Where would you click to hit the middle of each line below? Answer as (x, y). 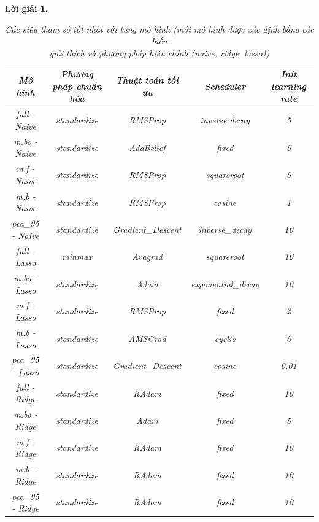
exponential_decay (225, 283)
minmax (77, 256)
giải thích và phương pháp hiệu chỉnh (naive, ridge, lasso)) (159, 53)
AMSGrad (147, 338)
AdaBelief (147, 147)
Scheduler (225, 86)
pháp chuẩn (77, 86)
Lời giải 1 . (26, 8)
